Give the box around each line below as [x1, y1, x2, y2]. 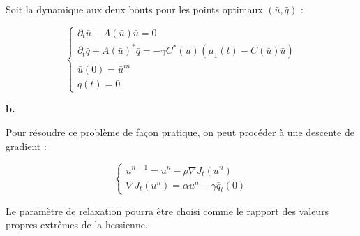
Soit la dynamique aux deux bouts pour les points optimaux [6, 2, 263, 16]
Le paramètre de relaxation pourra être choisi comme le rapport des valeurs [6, 203, 329, 218]
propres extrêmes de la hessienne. [6, 217, 148, 232]
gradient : [6, 138, 47, 153]
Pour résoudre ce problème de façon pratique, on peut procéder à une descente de [6, 125, 354, 140]
